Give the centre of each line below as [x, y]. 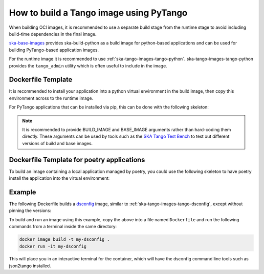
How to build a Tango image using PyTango [98, 13]
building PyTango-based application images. [54, 50]
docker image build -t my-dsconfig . [65, 240]
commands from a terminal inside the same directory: [63, 227]
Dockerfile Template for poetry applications [77, 159]
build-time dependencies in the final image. [53, 34]
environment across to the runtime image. [51, 98]
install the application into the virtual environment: [59, 178]
